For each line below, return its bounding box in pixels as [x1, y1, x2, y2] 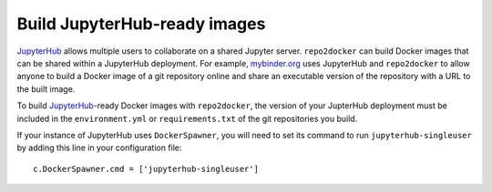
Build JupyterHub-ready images [16, 14, 266, 34]
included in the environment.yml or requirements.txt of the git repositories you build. [16, 113, 358, 124]
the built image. [16, 83, 76, 95]
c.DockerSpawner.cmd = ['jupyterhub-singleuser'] [33, 164, 260, 174]
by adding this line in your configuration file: [16, 142, 182, 154]
